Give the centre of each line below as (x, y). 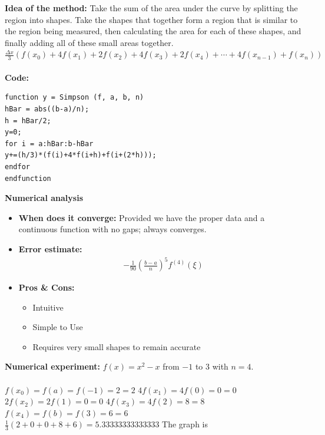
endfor (17, 167)
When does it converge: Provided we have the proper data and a (142, 217)
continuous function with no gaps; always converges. (112, 229)
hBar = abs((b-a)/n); (47, 109)
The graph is (185, 424)
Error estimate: (50, 248)
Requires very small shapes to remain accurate (117, 346)
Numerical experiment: (53, 366)
